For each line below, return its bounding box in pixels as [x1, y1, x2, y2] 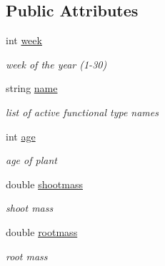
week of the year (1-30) [6, 56, 107, 71]
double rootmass [6, 224, 78, 239]
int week [6, 33, 42, 48]
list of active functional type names [6, 104, 159, 119]
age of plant [6, 153, 57, 168]
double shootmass [6, 176, 83, 191]
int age [6, 128, 36, 143]
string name [6, 81, 58, 96]
